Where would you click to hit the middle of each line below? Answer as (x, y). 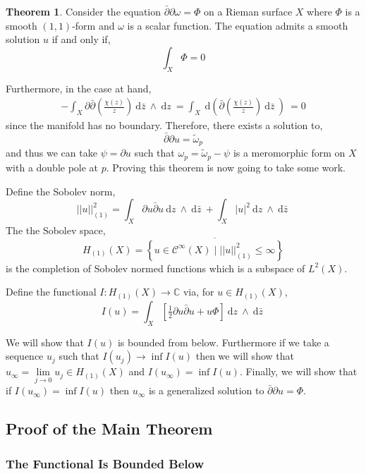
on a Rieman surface (248, 11)
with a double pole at (52, 167)
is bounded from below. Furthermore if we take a (223, 342)
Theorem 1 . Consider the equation (84, 11)
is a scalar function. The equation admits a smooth (238, 25)
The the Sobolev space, (56, 230)
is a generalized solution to (206, 390)
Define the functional (51, 292)
